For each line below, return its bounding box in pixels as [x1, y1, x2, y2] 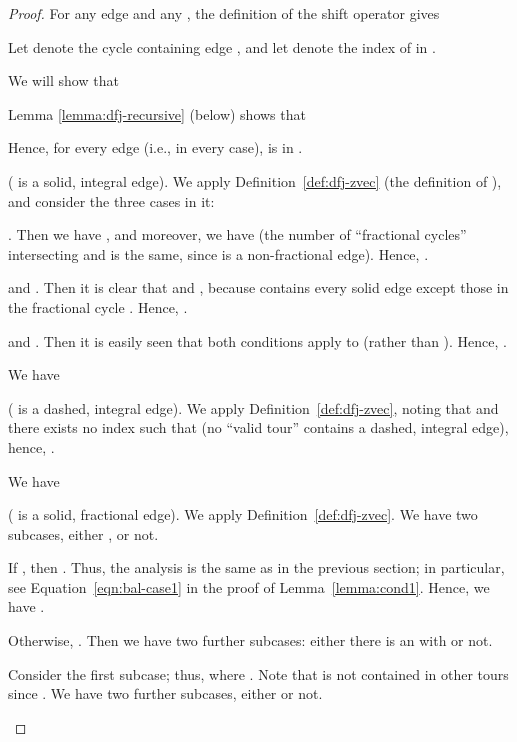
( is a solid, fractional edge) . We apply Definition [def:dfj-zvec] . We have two [8, 504, 478, 525]
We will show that [8, 70, 119, 91]
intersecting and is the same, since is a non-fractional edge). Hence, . [8, 243, 429, 264]
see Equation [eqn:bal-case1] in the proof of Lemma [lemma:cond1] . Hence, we [8, 576, 490, 597]
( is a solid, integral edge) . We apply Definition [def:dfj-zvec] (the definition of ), [8, 170, 502, 191]
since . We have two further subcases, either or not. [8, 683, 323, 704]
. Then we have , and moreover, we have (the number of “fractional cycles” [8, 224, 467, 245]
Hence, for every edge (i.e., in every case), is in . [8, 137, 303, 158]
